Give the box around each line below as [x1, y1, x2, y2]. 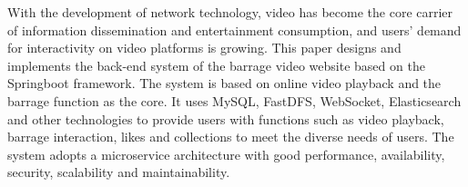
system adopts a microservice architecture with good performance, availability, [7, 144, 445, 163]
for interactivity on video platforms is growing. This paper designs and [7, 38, 402, 57]
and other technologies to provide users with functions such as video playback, [7, 109, 444, 128]
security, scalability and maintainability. [7, 162, 230, 182]
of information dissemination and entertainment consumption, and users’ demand [7, 20, 462, 39]
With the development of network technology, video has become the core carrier [7, 3, 453, 21]
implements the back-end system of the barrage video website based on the [7, 55, 425, 74]
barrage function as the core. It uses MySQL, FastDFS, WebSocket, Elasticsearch [7, 91, 462, 110]
